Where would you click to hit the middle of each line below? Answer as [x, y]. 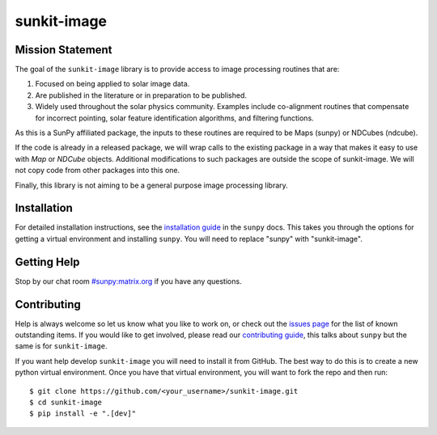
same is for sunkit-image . [61, 346]
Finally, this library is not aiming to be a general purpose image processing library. [152, 185]
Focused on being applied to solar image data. [112, 84]
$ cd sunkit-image [66, 403]
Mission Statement [64, 50]
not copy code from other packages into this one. [98, 171]
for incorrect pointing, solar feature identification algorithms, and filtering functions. [175, 118]
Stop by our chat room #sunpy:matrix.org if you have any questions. [128, 281]
